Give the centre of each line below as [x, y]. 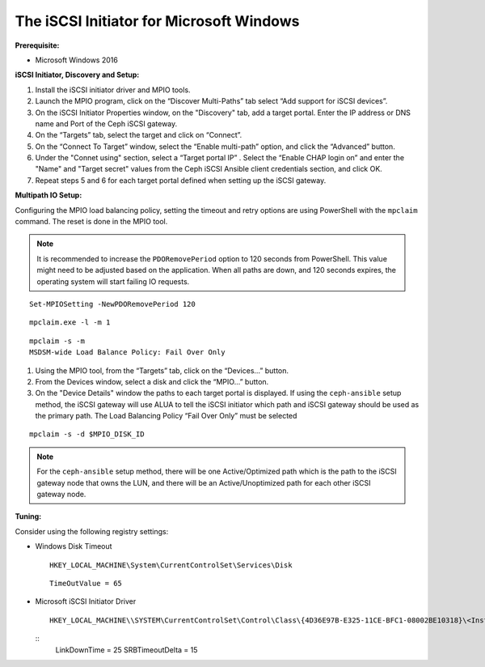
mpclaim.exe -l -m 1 [70, 323]
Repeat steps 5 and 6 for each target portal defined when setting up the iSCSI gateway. [181, 180]
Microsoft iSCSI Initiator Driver [86, 601]
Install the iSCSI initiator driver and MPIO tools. [113, 90]
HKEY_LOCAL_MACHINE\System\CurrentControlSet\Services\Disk [171, 565]
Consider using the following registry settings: [92, 531]
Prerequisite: [37, 45]
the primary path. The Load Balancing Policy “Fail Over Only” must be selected [166, 416]
